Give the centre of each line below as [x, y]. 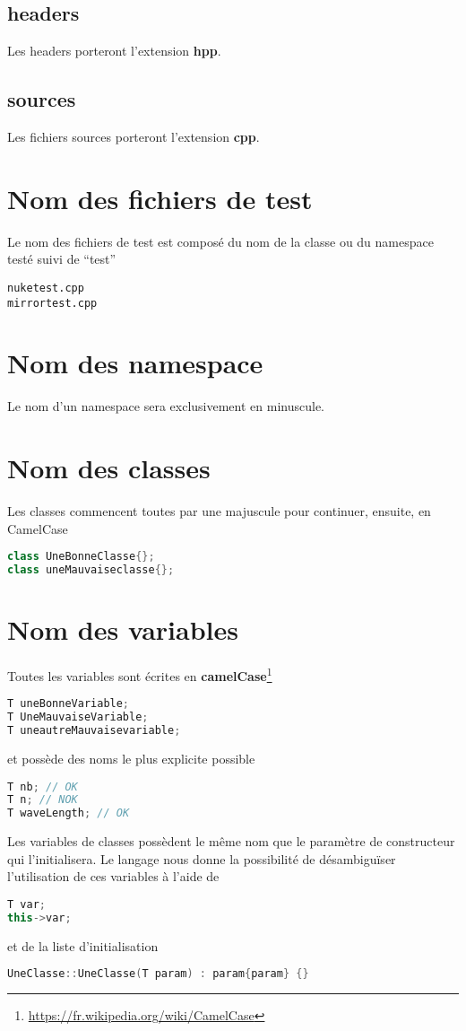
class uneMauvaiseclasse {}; [91, 570]
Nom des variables [123, 629]
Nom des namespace [135, 363]
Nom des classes [109, 468]
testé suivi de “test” [62, 259]
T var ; [26, 904]
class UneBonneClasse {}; [81, 557]
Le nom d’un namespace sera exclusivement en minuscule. [166, 406]
